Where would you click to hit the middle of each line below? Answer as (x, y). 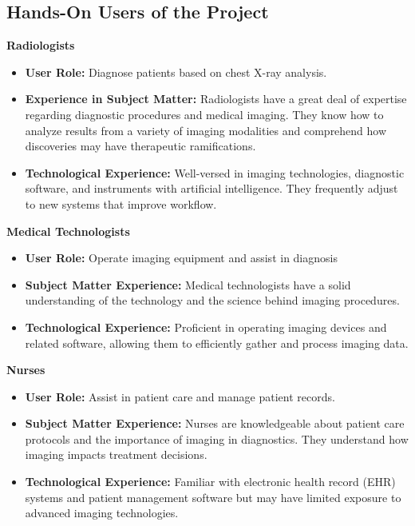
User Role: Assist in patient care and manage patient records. (180, 396)
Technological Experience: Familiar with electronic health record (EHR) (210, 482)
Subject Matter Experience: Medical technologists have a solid (188, 284)
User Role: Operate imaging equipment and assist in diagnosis (181, 258)
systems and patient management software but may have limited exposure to (213, 497)
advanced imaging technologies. (102, 513)
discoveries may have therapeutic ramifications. (140, 146)
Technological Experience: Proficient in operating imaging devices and (206, 327)
